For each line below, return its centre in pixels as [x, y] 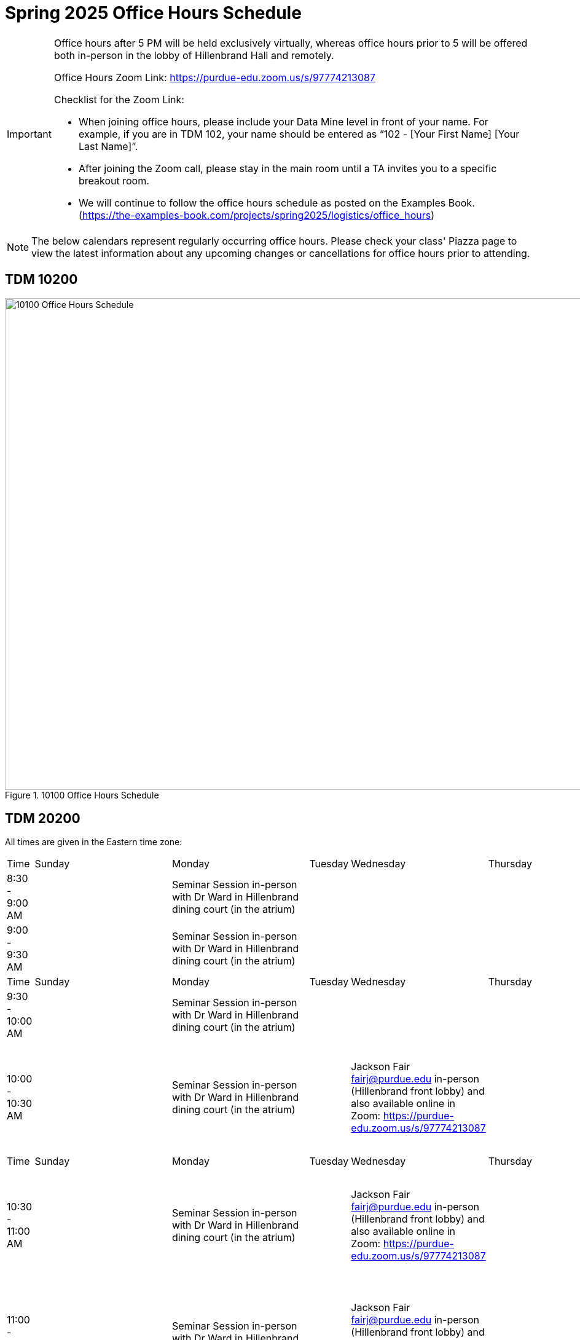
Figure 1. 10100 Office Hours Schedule [82, 795]
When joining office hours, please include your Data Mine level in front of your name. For [283, 121]
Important [29, 134]
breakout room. [114, 180]
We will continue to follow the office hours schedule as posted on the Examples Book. [276, 203]
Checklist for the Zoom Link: [119, 99]
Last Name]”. [108, 146]
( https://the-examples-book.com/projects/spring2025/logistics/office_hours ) [256, 215]
